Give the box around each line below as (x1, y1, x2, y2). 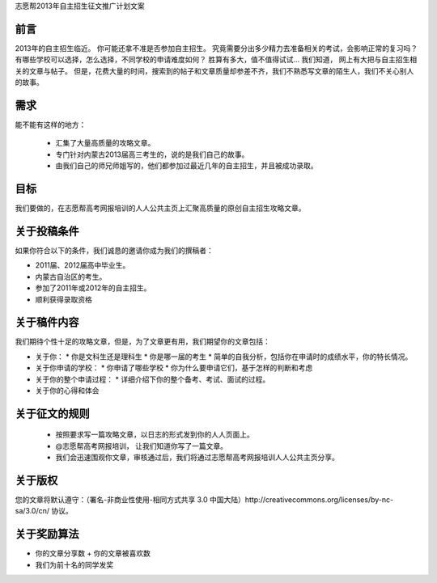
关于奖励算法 (15, 527, 79, 541)
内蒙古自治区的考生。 (35, 272, 107, 281)
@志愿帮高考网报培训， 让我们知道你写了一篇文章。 (55, 441, 228, 450)
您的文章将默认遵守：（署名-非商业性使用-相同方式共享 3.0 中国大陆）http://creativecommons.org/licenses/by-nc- (15, 495, 394, 505)
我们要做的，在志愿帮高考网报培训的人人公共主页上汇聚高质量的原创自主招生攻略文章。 (15, 203, 306, 213)
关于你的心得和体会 (35, 386, 100, 395)
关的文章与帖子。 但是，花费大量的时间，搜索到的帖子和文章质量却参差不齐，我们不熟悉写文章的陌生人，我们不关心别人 (15, 65, 414, 76)
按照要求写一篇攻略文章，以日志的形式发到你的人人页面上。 (55, 429, 254, 440)
